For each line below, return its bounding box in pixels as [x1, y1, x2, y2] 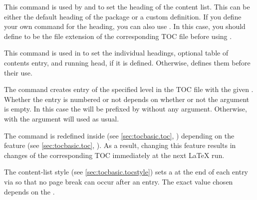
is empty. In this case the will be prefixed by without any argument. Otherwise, [4, 103, 247, 114]
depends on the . [4, 186, 55, 196]
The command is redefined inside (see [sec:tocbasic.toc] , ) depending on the [4, 130, 235, 140]
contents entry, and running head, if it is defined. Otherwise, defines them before [4, 57, 251, 67]
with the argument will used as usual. [4, 113, 119, 123]
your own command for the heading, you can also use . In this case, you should [4, 21, 246, 31]
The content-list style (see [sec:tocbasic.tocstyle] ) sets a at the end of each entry [4, 166, 249, 177]
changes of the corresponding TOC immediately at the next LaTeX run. [4, 149, 225, 160]
